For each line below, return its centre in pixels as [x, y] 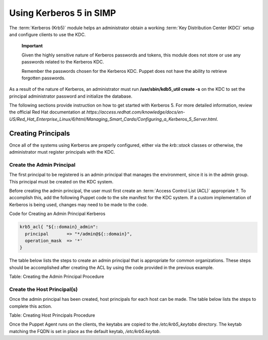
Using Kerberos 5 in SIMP [63, 13]
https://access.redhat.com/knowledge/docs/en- [136, 112]
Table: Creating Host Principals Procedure [52, 315]
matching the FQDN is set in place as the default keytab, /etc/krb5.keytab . [85, 331]
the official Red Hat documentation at [47, 112]
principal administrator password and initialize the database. [71, 96]
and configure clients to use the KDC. [48, 34]
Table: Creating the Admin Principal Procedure [57, 277]
